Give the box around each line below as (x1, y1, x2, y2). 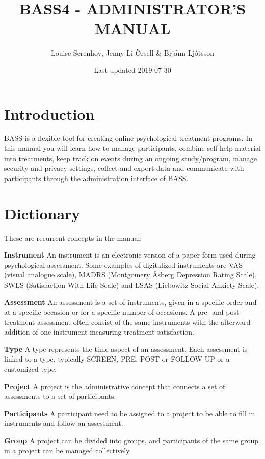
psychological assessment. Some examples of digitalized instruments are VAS (4, 259, 243, 270)
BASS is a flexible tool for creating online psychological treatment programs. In (4, 133, 253, 143)
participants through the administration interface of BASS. (4, 172, 189, 183)
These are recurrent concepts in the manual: (4, 232, 142, 243)
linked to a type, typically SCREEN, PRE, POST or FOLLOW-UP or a (4, 353, 230, 364)
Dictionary (4, 202, 81, 223)
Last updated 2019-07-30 (94, 64, 171, 75)
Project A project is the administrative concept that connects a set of (4, 380, 225, 391)
